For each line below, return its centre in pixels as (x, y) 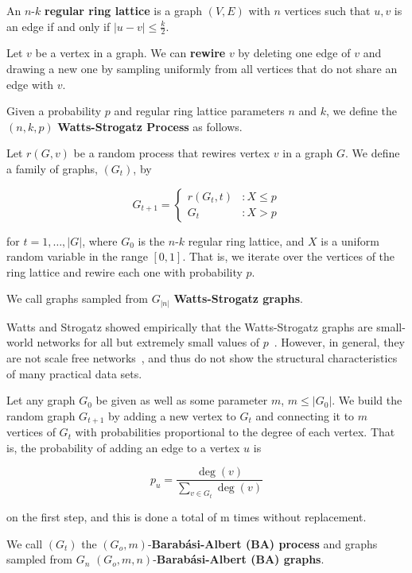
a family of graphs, (52, 168)
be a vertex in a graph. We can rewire (130, 53)
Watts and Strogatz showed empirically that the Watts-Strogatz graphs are (190, 326)
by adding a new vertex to (172, 415)
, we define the (362, 111)
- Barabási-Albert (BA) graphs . (239, 559)
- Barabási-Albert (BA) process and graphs (262, 543)
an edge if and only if (58, 26)
